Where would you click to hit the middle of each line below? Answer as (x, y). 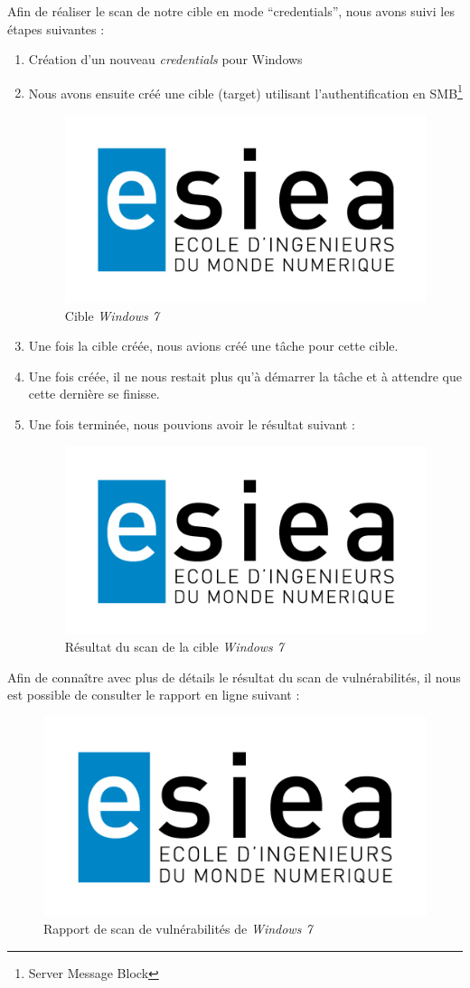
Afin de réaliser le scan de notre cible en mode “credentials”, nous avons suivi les (231, 11)
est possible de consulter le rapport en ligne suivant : (154, 695)
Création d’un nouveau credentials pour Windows (165, 59)
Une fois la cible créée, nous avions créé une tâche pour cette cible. (213, 346)
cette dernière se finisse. (94, 394)
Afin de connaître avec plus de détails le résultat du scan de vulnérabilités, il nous (234, 677)
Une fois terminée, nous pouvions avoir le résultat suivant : (192, 424)
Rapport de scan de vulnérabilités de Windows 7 (178, 928)
